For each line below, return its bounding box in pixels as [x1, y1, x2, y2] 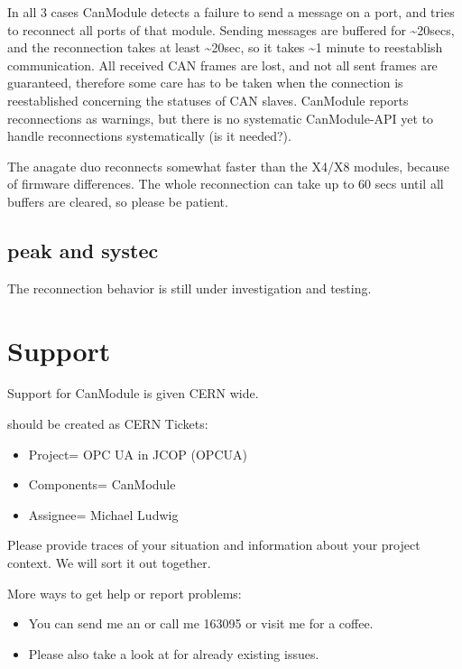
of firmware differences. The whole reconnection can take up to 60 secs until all [7, 174, 444, 193]
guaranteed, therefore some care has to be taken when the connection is [7, 73, 403, 92]
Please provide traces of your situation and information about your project [7, 535, 420, 554]
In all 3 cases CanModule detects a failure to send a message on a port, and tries [7, 3, 455, 21]
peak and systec [7, 236, 159, 264]
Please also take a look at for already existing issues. [28, 644, 319, 663]
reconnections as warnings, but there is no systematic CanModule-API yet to [7, 108, 434, 127]
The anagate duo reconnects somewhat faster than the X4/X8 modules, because [7, 156, 450, 175]
